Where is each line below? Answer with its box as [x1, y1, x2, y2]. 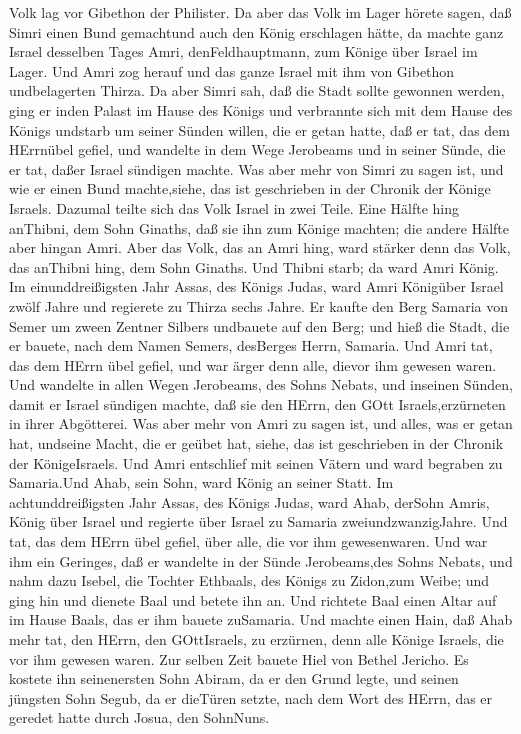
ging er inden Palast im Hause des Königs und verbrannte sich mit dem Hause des [9, 99, 513, 120]
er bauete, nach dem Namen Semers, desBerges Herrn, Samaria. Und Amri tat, [9, 335, 493, 356]
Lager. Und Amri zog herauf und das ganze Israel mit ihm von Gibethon [9, 60, 455, 81]
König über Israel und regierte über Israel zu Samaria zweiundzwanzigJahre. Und [9, 511, 508, 532]
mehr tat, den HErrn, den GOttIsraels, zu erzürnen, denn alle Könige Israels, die [9, 629, 504, 649]
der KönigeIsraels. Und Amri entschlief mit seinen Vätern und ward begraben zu [9, 452, 503, 473]
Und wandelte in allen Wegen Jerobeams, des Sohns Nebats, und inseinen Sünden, [9, 374, 513, 395]
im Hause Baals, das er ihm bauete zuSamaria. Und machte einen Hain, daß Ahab [9, 609, 513, 630]
